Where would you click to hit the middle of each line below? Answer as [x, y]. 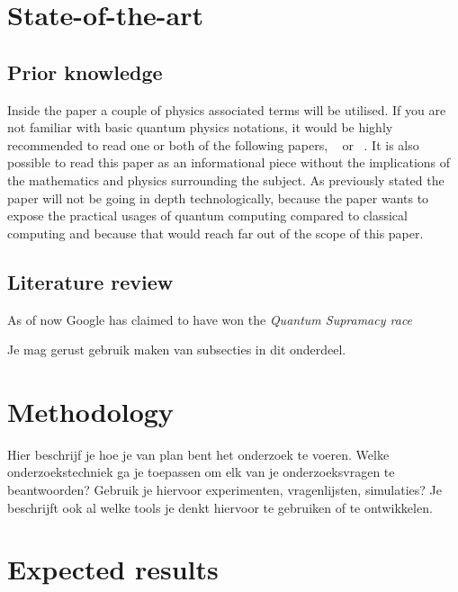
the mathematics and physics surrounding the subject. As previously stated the [226, 179]
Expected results [113, 569]
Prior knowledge [85, 72]
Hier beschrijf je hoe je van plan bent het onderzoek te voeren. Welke [198, 454]
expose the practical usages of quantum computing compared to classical [207, 215]
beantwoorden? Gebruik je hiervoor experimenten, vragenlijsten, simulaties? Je [225, 490]
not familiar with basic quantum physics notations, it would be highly [200, 127]
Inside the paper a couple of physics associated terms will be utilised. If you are [227, 109]
